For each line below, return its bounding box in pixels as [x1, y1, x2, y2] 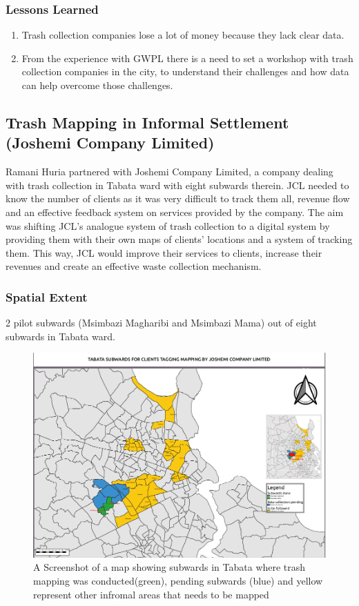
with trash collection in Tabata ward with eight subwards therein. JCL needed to [6, 177, 349, 192]
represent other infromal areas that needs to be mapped [33, 587, 269, 601]
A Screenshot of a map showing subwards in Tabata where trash [33, 560, 306, 574]
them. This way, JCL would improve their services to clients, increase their [6, 245, 322, 260]
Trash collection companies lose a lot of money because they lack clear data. [21, 28, 345, 42]
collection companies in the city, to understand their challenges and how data [21, 64, 349, 79]
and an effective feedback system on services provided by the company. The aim [6, 204, 344, 219]
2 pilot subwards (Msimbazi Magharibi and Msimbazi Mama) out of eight [6, 315, 317, 330]
